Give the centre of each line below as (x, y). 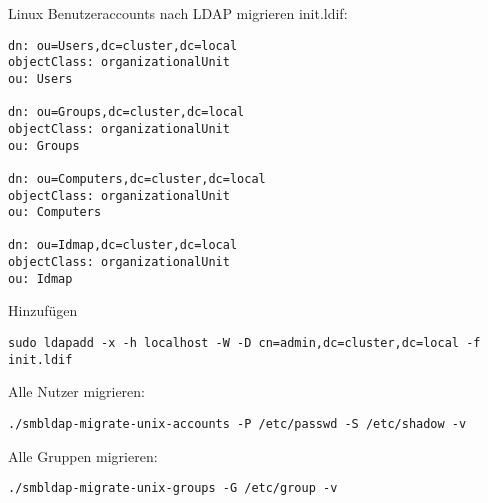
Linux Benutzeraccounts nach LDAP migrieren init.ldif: (178, 13)
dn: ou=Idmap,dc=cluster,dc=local (123, 245)
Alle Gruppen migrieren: (83, 455)
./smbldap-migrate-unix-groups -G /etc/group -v (173, 488)
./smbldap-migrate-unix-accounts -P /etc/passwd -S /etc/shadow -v (237, 423)
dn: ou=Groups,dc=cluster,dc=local (126, 112)
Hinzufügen (43, 310)
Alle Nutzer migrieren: (77, 391)
